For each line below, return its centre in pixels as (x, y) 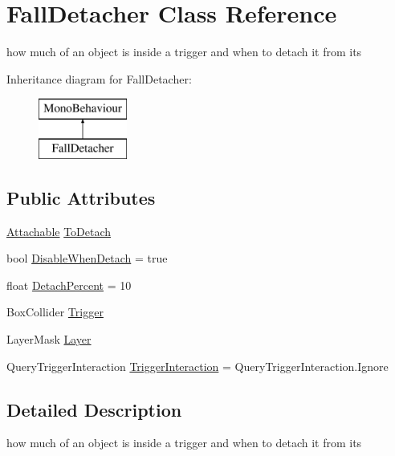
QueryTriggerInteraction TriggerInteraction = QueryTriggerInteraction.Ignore (197, 366)
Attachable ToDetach (59, 231)
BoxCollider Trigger (55, 312)
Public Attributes (81, 197)
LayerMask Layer (49, 339)
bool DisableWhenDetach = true (87, 258)
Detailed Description (94, 409)
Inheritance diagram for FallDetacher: (99, 78)
